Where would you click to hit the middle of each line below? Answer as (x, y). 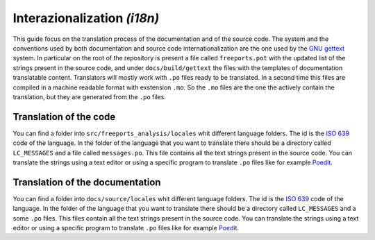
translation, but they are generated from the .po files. (90, 96)
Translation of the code (64, 117)
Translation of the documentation (87, 182)
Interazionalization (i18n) (86, 18)
